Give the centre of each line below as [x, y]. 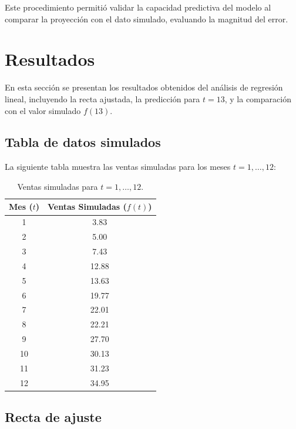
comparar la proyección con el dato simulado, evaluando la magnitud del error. [147, 19]
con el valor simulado [43, 110]
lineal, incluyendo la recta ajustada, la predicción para [102, 98]
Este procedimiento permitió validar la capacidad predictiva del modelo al [138, 7]
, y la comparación [258, 98]
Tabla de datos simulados [83, 142]
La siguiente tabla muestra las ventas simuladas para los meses [118, 167]
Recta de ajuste [53, 417]
